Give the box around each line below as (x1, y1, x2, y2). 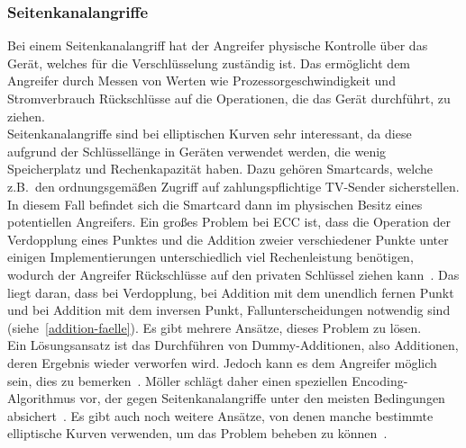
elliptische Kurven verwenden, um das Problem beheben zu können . (7, 424, 388, 443)
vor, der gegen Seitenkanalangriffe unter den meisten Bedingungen (79, 389, 445, 408)
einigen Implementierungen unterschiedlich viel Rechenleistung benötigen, (7, 247, 414, 266)
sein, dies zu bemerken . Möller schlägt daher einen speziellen (7, 371, 348, 390)
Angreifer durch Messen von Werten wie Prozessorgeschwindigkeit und (7, 71, 396, 90)
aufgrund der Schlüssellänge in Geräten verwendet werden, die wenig (7, 141, 387, 160)
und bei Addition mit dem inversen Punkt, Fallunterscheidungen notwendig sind (7, 300, 451, 319)
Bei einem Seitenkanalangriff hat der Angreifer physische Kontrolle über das (7, 36, 428, 55)
